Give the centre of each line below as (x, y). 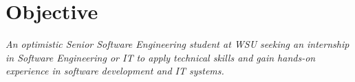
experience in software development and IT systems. (115, 71)
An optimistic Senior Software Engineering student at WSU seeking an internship (177, 44)
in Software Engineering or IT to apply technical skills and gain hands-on (161, 57)
